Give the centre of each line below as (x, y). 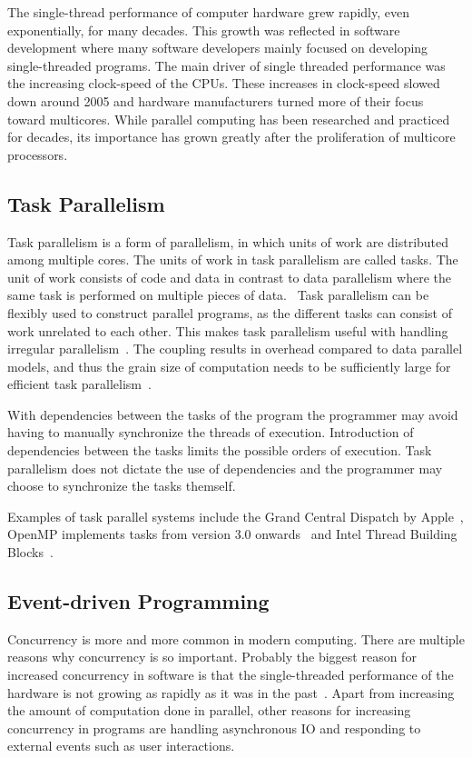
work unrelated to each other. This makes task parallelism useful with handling (228, 330)
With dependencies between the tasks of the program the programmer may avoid (233, 414)
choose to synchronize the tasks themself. (122, 486)
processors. (38, 154)
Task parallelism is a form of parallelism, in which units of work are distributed (228, 241)
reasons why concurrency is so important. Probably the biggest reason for (212, 657)
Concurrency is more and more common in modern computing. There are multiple (236, 638)
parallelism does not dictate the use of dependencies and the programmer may (225, 468)
